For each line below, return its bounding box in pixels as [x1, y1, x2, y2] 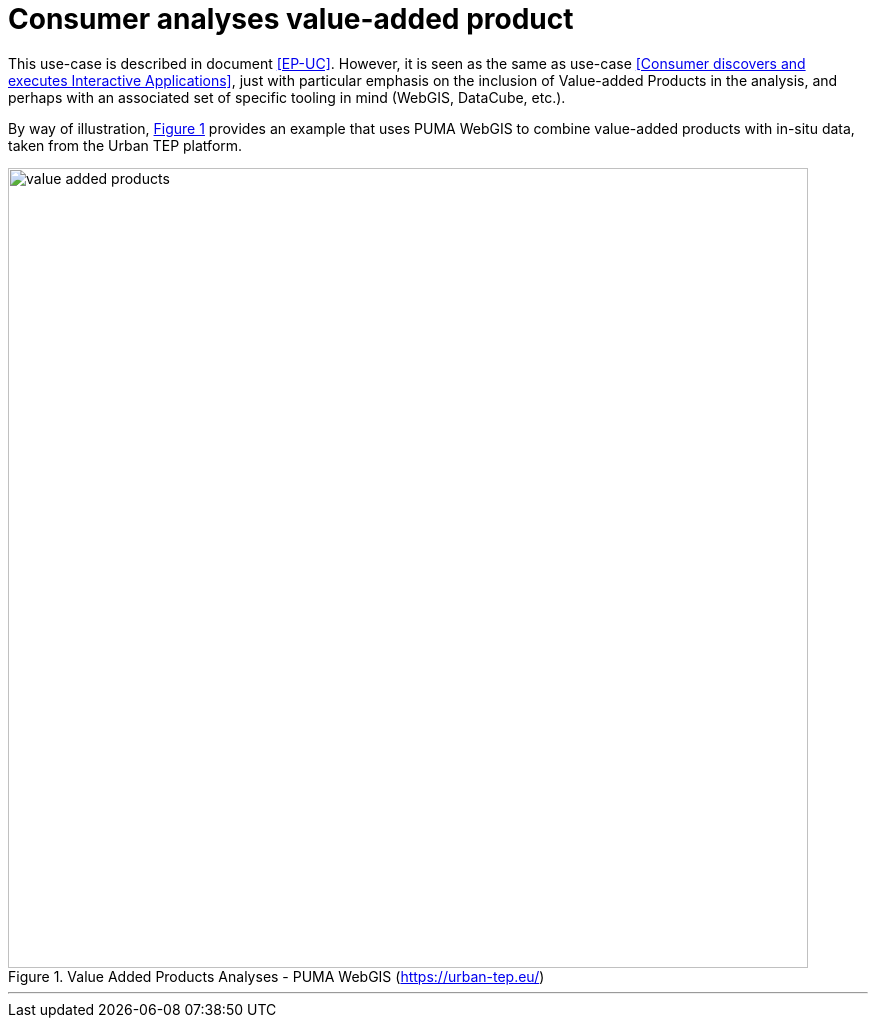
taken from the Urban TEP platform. [8, 136, 243, 154]
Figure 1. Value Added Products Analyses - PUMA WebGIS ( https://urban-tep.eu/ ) [8, 967, 545, 985]
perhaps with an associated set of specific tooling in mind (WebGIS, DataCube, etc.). [8, 88, 566, 106]
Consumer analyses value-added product [8, 2, 574, 36]
